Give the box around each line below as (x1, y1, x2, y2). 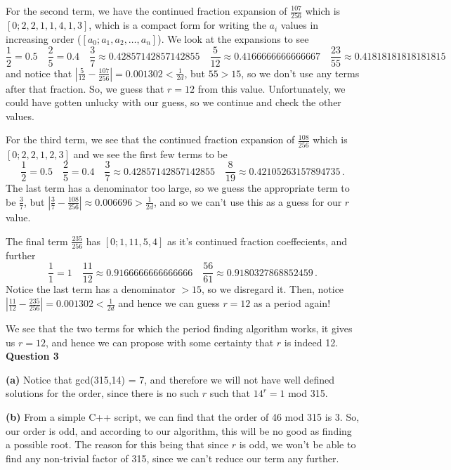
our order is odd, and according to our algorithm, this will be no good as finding (6, 423, 352, 438)
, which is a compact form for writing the (89, 18, 266, 32)
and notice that (6, 65, 72, 80)
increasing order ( (6, 31, 81, 46)
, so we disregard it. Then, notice (202, 282, 344, 296)
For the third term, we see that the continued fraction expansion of (6, 132, 295, 147)
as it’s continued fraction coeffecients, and (166, 233, 348, 248)
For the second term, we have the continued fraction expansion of (6, 4, 287, 18)
